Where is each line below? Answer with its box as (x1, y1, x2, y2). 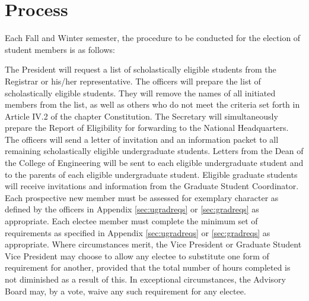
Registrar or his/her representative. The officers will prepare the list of (5, 74, 261, 87)
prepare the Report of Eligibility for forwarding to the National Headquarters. (5, 121, 289, 134)
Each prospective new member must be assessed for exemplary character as (5, 191, 279, 203)
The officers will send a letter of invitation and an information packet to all (5, 133, 279, 145)
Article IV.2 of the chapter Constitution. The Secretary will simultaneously (5, 109, 278, 122)
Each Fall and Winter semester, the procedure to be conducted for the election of (5, 32, 301, 44)
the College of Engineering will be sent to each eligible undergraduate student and (5, 156, 304, 169)
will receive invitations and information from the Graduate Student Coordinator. (5, 180, 299, 192)
